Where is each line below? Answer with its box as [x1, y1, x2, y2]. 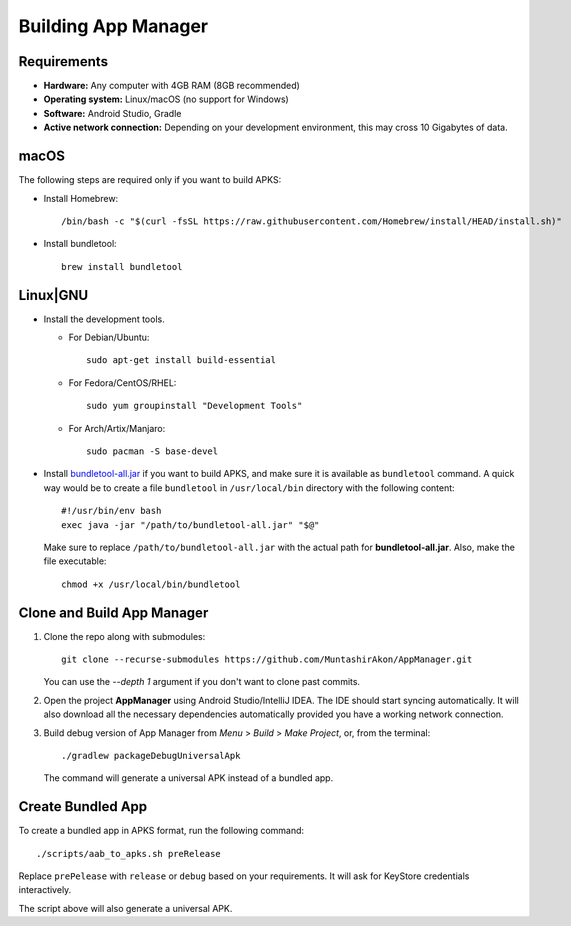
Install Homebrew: [43, 192, 119, 204]
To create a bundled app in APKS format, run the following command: [18, 825, 305, 837]
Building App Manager [18, 15, 209, 37]
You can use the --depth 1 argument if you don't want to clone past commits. [43, 676, 360, 688]
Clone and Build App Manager [18, 604, 209, 621]
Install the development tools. [43, 313, 165, 325]
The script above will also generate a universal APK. [18, 902, 233, 914]
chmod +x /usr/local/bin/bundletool [61, 578, 241, 590]
